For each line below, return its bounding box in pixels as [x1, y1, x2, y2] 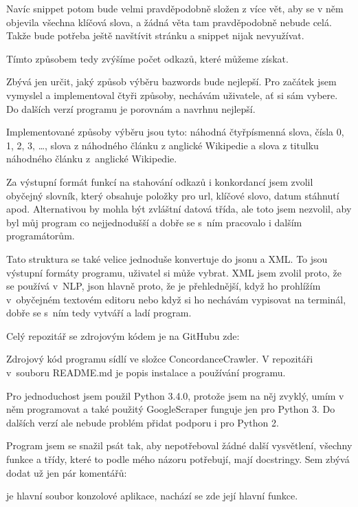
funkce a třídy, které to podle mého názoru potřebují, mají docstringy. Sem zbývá [6, 452, 350, 466]
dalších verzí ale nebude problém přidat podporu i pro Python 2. [6, 415, 279, 429]
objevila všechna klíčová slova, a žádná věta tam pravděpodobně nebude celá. [6, 14, 332, 29]
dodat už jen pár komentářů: [6, 465, 127, 479]
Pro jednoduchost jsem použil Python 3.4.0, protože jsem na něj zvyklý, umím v [6, 388, 344, 402]
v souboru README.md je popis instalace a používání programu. [6, 365, 286, 380]
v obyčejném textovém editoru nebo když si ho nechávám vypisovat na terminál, [6, 292, 346, 306]
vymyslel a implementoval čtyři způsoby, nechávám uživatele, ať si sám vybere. [6, 87, 338, 102]
